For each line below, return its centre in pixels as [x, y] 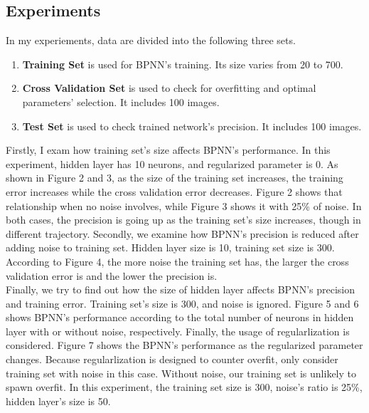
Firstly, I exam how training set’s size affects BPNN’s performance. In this [168, 150]
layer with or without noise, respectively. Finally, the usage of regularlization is [178, 331]
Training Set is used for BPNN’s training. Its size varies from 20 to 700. [183, 64]
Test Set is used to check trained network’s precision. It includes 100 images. [192, 126]
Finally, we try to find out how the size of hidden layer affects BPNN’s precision [180, 289]
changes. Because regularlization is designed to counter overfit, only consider [172, 359]
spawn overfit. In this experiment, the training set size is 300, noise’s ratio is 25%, [184, 387]
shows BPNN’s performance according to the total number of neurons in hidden [180, 317]
